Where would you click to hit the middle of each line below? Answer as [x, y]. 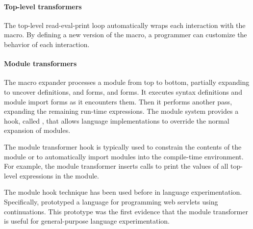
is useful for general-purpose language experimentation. [87, 221]
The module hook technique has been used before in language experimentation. [123, 192]
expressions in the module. [59, 175]
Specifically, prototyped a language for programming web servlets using [111, 201]
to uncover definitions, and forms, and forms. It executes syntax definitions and [123, 91]
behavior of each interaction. [47, 44]
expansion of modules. [37, 130]
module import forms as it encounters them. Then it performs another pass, [118, 101]
